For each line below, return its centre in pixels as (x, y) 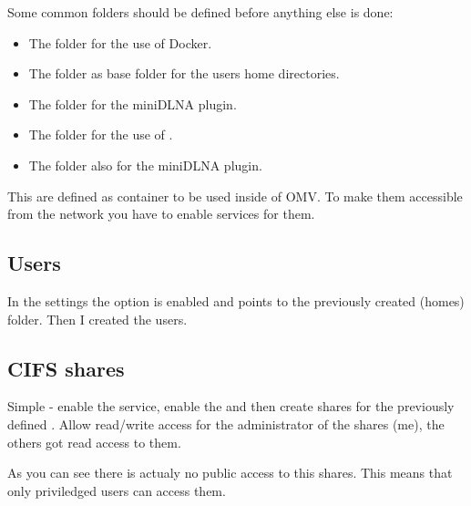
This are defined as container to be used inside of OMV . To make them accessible (235, 196)
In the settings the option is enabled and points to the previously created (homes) (236, 300)
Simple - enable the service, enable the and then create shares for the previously (231, 406)
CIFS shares (66, 368)
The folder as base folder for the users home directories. (184, 73)
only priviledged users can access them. (117, 490)
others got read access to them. (94, 442)
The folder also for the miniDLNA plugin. (145, 165)
